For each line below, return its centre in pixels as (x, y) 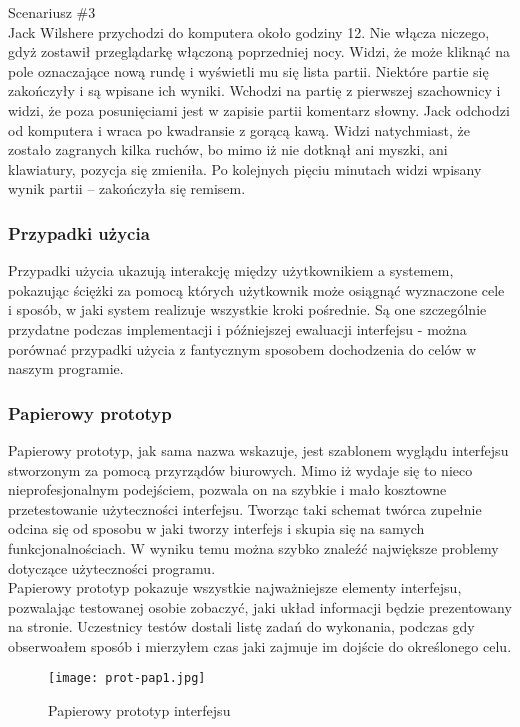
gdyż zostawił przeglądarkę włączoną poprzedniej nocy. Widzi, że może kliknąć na (259, 51)
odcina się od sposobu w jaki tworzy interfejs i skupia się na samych (216, 528)
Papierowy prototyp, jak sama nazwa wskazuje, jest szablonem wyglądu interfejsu (258, 449)
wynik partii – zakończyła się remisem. (127, 188)
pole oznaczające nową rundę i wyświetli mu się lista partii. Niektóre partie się (248, 70)
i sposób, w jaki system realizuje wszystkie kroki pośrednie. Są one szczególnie (247, 309)
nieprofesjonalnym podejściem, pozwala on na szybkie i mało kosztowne (227, 489)
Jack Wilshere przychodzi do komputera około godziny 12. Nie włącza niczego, (249, 31)
